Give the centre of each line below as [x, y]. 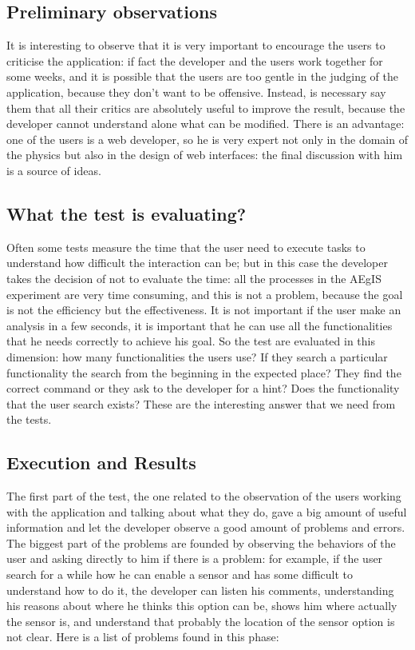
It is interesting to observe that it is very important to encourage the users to [196, 45]
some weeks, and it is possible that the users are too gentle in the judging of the [202, 76]
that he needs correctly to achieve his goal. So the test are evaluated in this [191, 341]
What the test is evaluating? [126, 213]
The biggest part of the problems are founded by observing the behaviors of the [201, 542]
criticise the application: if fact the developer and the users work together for [195, 60]
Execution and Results [101, 463]
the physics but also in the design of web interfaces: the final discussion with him [205, 155]
